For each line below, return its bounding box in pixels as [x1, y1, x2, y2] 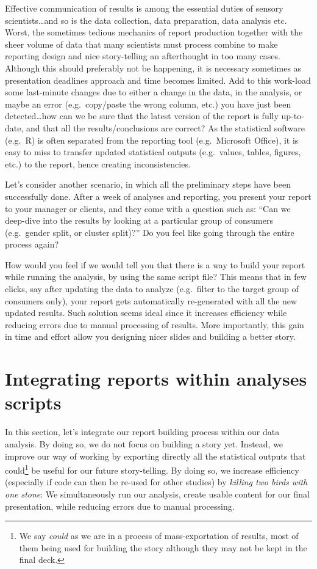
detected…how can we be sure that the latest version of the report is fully [5, 109, 279, 122]
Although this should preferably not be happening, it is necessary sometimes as [5, 61, 302, 74]
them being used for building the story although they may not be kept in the [19, 541, 307, 554]
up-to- [281, 109, 304, 122]
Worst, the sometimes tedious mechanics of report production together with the [5, 26, 303, 39]
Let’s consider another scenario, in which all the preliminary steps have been [5, 178, 291, 191]
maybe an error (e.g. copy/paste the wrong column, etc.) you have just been [5, 97, 291, 110]
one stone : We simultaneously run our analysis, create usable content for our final [5, 487, 310, 500]
